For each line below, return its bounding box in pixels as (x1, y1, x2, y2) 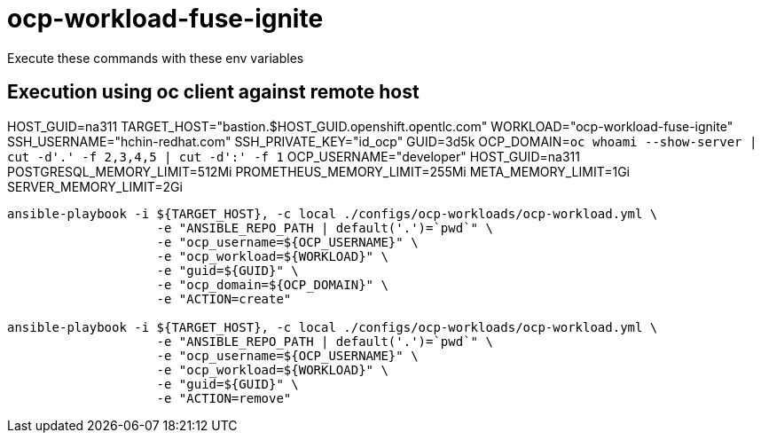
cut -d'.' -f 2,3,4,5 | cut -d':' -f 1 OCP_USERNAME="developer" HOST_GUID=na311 (7, 148, 580, 164)
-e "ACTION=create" (156, 291, 292, 306)
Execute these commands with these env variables (7, 50, 304, 66)
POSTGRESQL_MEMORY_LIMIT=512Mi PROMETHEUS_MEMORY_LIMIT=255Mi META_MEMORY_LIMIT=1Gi (7, 163, 631, 179)
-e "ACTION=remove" (156, 390, 292, 405)
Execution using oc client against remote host (7, 81, 420, 104)
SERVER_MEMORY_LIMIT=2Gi (7, 178, 183, 194)
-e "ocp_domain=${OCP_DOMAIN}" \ (156, 277, 388, 292)
